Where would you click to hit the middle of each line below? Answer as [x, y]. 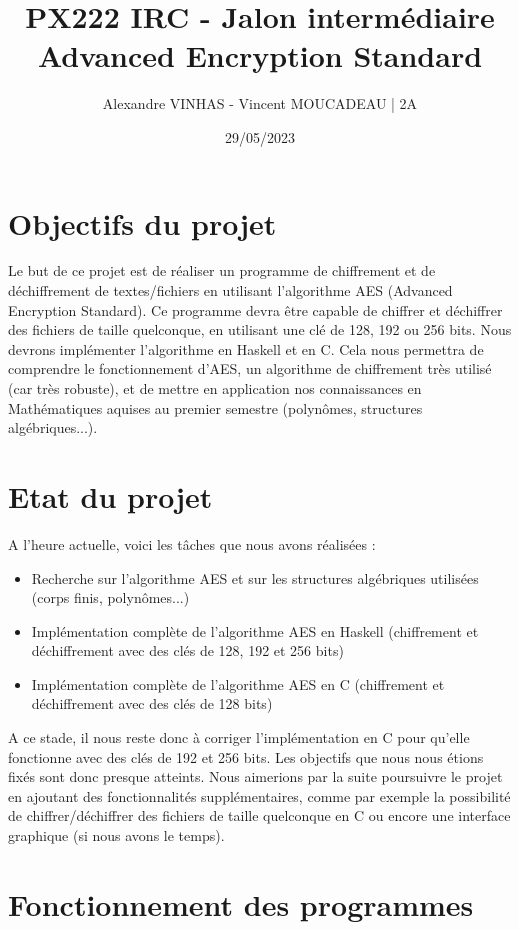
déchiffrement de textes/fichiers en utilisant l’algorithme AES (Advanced [230, 290]
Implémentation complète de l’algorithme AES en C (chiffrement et [238, 683]
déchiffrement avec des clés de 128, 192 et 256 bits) [187, 650]
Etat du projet [110, 495]
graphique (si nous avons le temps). [116, 835]
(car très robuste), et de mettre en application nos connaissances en [215, 388]
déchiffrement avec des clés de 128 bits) [152, 703]
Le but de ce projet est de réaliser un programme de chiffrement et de [222, 270]
